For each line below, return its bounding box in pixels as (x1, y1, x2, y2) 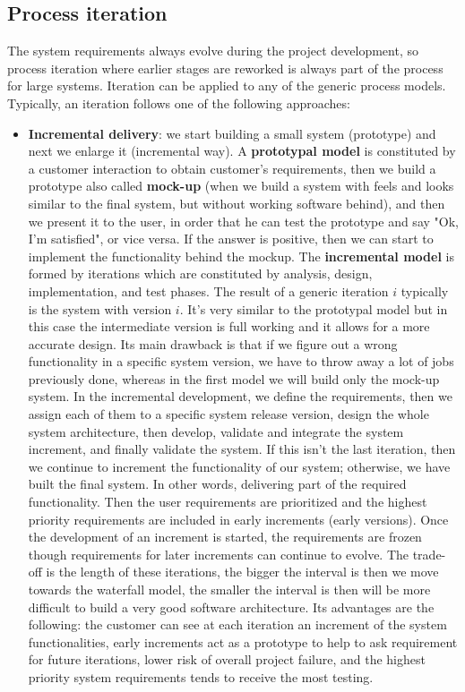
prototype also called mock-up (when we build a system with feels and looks (28, 176, 454, 195)
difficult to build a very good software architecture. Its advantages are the (28, 597, 435, 616)
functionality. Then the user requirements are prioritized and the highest (28, 492, 427, 511)
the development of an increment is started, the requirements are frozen (28, 527, 422, 546)
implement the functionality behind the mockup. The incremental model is (28, 246, 454, 265)
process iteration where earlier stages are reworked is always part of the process (7, 58, 443, 77)
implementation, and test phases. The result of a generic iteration (28, 281, 389, 300)
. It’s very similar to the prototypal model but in (179, 299, 448, 318)
